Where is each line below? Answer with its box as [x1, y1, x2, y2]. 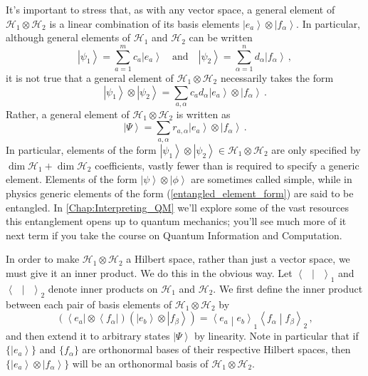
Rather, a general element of [6, 106, 130, 121]
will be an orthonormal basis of [72, 355, 209, 370]
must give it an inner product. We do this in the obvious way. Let [6, 266, 293, 281]
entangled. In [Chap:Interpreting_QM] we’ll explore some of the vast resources [6, 199, 349, 214]
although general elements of [6, 30, 131, 45]
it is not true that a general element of [6, 70, 174, 85]
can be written [189, 30, 253, 45]
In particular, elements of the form [6, 142, 157, 157]
